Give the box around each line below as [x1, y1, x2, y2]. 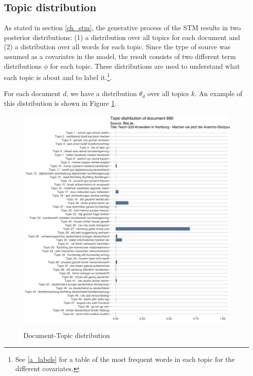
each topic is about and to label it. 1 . [4, 71, 112, 82]
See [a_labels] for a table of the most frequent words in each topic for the [15, 354, 235, 364]
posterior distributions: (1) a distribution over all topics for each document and [4, 32, 240, 42]
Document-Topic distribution [23, 330, 110, 340]
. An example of [195, 88, 242, 99]
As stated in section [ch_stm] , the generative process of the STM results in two [4, 22, 241, 33]
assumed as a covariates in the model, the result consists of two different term [4, 51, 236, 61]
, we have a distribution [66, 88, 137, 99]
